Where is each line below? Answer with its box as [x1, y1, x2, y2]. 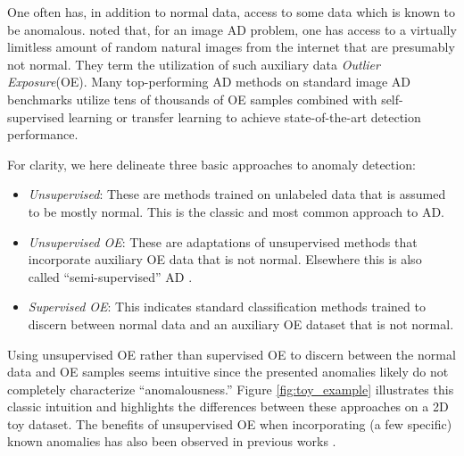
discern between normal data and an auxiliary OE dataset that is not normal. [28, 314, 454, 333]
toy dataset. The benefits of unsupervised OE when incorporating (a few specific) [7, 414, 452, 433]
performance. [7, 125, 79, 144]
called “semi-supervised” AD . [28, 267, 193, 286]
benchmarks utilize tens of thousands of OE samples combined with [7, 89, 377, 108]
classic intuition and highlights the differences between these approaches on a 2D [7, 397, 449, 416]
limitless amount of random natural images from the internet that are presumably [7, 37, 455, 56]
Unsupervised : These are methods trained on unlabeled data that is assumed [28, 185, 446, 203]
